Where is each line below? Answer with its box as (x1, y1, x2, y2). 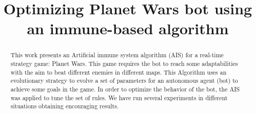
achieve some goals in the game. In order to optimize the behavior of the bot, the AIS (10, 84, 240, 93)
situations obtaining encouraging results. (10, 102, 119, 110)
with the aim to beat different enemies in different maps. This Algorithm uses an (10, 67, 227, 76)
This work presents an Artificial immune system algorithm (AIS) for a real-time (10, 51, 224, 59)
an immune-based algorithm (27, 18, 229, 39)
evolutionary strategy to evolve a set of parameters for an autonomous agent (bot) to (10, 76, 238, 85)
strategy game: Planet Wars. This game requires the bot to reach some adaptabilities (10, 59, 238, 68)
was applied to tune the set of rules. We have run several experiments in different (10, 93, 228, 102)
